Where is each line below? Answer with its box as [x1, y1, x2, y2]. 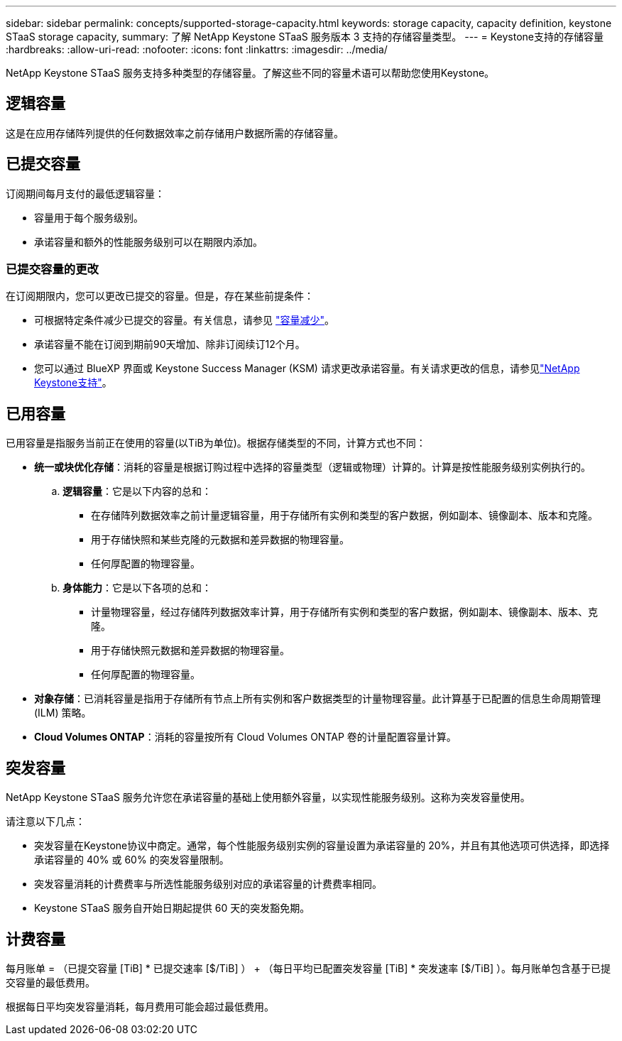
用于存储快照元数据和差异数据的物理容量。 [91, 644, 290, 657]
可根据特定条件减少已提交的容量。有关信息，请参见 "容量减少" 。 [34, 314, 334, 327]
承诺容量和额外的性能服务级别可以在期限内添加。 [34, 235, 263, 248]
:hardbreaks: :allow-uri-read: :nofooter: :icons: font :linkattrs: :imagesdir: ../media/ [6, 43, 388, 55]
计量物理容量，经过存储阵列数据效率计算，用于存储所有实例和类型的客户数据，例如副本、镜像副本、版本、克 [91, 606, 598, 618]
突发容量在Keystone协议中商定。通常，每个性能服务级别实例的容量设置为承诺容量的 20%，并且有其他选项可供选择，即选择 [34, 839, 610, 852]
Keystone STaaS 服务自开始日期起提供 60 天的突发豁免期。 [34, 902, 310, 915]
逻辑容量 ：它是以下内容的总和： [62, 485, 212, 498]
